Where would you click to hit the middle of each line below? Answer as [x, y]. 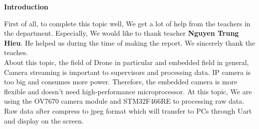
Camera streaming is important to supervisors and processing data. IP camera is [128, 72]
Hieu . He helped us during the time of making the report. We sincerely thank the [130, 42]
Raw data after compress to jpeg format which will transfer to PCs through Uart [128, 110]
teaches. [16, 52]
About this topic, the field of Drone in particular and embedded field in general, [127, 62]
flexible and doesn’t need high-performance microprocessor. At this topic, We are [128, 91]
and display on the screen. [44, 120]
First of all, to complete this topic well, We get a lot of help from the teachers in [127, 23]
